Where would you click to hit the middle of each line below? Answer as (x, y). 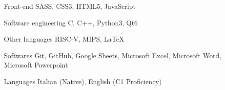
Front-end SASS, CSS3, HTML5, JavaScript (70, 6)
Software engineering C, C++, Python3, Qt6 (71, 22)
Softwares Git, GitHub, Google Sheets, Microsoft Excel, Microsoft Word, (113, 55)
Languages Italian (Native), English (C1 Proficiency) (83, 81)
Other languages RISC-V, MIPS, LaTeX (64, 39)
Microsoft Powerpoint (36, 65)
